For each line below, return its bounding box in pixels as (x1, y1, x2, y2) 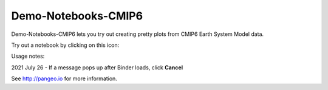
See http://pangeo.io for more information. (11, 75, 118, 82)
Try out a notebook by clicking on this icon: (11, 41, 120, 49)
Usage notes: (11, 52, 45, 60)
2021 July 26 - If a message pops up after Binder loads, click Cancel (11, 64, 183, 71)
